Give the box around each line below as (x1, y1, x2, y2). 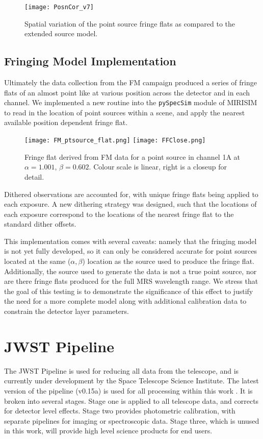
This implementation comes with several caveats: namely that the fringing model (4, 235, 257, 246)
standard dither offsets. (4, 218, 76, 229)
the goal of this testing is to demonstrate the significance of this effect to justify (4, 285, 253, 296)
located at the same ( (4, 256, 71, 266)
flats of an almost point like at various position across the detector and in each (4, 87, 250, 97)
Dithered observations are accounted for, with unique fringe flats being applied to (4, 188, 258, 199)
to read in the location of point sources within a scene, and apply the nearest (4, 107, 245, 117)
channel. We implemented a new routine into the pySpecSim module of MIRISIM (4, 97, 257, 108)
